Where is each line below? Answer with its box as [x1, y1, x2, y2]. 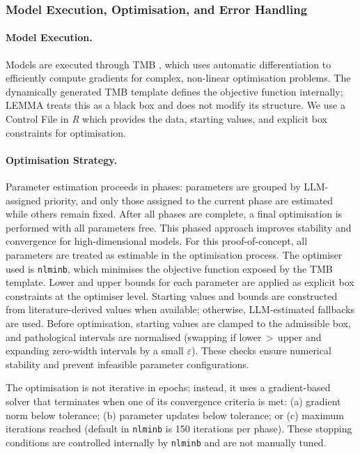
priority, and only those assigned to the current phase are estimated [44, 192, 334, 207]
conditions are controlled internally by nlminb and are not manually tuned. [6, 434, 327, 449]
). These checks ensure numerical [191, 343, 331, 358]
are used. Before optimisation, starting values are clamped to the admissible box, [6, 316, 351, 330]
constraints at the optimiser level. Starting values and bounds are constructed [6, 288, 338, 303]
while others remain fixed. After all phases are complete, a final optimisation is [6, 206, 343, 221]
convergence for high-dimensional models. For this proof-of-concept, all [6, 234, 308, 248]
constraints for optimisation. [6, 125, 126, 139]
